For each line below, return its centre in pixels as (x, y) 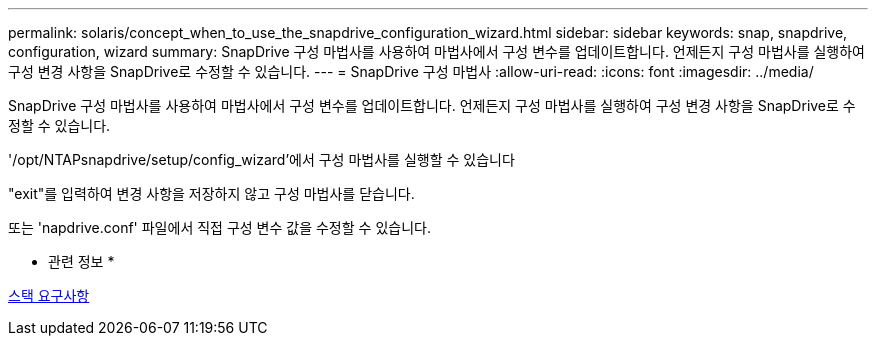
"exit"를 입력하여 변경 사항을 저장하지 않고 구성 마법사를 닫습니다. (211, 193)
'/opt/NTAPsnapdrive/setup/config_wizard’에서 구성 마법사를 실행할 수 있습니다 (261, 159)
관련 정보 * (81, 261)
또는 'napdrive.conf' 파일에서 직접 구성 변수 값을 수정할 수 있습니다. (219, 227)
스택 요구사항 (49, 295)
